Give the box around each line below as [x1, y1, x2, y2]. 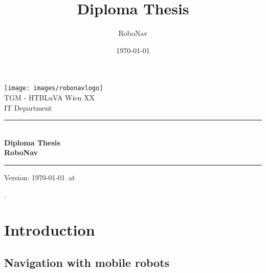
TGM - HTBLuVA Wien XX [4, 92, 95, 102]
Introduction [4, 219, 95, 240]
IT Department [4, 102, 52, 113]
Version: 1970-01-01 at [4, 172, 75, 182]
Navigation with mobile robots [4, 254, 170, 270]
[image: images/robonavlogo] [4, 85, 103, 92]
